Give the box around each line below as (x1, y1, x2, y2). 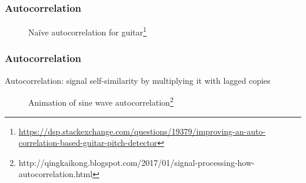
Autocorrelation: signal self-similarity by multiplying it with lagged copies (5, 74, 271, 86)
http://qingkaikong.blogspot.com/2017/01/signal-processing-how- (18, 156, 255, 168)
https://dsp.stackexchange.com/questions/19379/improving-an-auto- (18, 125, 266, 137)
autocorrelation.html (18, 168, 93, 180)
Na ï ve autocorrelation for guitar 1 (28, 24, 147, 38)
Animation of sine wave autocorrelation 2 (28, 94, 174, 108)
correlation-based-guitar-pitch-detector (18, 136, 158, 149)
